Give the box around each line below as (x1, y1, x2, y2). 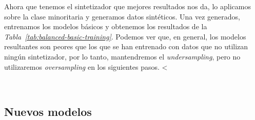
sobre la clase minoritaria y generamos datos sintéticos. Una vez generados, (4, 11, 240, 22)
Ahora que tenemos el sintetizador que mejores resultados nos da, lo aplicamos (4, 1, 251, 11)
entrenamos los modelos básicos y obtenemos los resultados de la (4, 21, 207, 32)
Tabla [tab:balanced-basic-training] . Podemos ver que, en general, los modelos (4, 31, 246, 42)
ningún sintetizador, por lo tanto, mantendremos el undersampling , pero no (4, 51, 241, 62)
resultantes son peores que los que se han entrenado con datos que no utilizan (4, 41, 248, 52)
